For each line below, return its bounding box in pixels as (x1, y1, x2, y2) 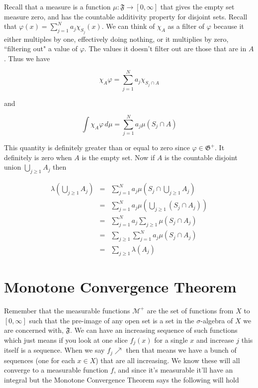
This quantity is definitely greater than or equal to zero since (4, 142, 190, 153)
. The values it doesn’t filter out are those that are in (84, 43, 247, 54)
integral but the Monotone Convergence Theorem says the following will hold (4, 374, 239, 385)
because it (213, 21, 244, 31)
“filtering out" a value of (4, 43, 78, 54)
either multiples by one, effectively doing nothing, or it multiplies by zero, (4, 33, 229, 44)
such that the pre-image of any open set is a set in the (29, 315, 194, 325)
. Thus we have (4, 53, 50, 63)
